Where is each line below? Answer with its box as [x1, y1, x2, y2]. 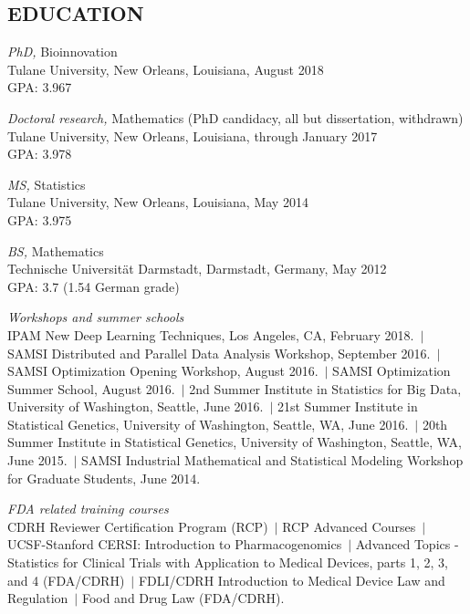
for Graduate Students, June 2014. [7, 468, 201, 487]
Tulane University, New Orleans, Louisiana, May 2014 [7, 193, 308, 212]
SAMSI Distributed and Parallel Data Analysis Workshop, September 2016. [7, 343, 431, 362]
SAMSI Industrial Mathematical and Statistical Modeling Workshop [81, 451, 464, 470]
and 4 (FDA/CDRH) [7, 570, 125, 589]
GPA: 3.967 [7, 78, 72, 97]
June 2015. [7, 451, 68, 470]
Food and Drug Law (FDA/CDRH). [81, 588, 285, 608]
